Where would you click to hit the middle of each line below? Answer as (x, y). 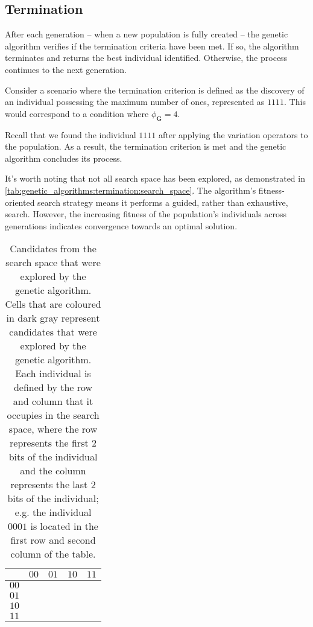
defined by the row (53, 387)
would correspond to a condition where (77, 113)
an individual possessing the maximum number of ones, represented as (135, 102)
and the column (53, 471)
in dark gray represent (53, 318)
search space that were (53, 263)
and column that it (53, 401)
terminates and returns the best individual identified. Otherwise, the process (146, 58)
